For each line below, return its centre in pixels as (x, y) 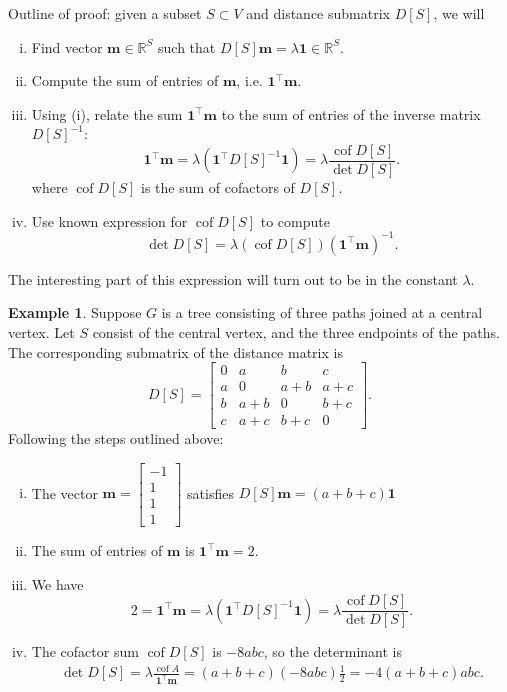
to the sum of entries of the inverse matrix (351, 113)
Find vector (67, 46)
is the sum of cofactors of (218, 187)
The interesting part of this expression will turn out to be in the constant (233, 278)
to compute (295, 220)
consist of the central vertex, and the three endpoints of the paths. (296, 331)
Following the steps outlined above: (116, 438)
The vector (64, 492)
